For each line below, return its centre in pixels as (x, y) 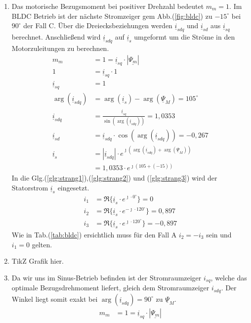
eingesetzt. (73, 187)
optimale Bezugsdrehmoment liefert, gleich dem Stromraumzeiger (110, 288)
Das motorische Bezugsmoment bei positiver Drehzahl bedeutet (108, 6)
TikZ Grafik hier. (38, 261)
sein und (219, 234)
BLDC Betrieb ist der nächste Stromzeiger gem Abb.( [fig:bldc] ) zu (112, 16)
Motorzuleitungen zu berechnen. (60, 48)
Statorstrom (30, 187)
